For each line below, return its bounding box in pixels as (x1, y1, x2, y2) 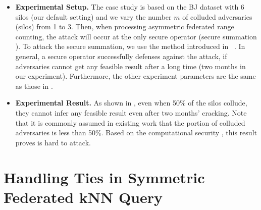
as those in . (15, 80, 53, 91)
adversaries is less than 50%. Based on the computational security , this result (15, 127, 257, 138)
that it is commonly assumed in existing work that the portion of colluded (15, 117, 245, 128)
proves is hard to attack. (15, 137, 91, 147)
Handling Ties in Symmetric (4, 167, 205, 187)
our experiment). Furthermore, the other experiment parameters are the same (15, 71, 256, 81)
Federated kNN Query (4, 186, 163, 207)
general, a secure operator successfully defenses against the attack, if (15, 50, 227, 61)
